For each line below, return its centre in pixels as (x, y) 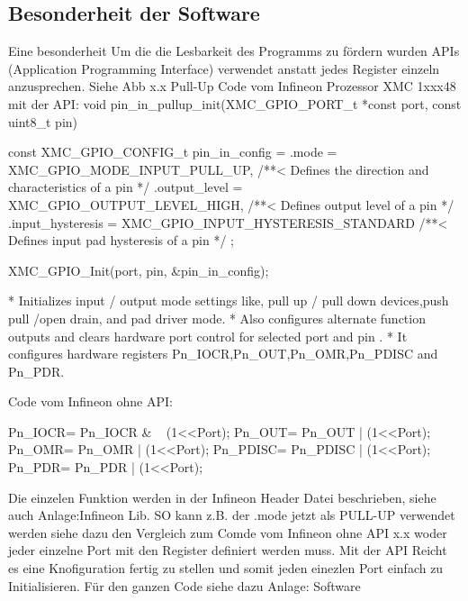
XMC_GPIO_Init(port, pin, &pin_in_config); (139, 270)
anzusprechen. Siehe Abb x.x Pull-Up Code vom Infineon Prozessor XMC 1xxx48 (232, 86)
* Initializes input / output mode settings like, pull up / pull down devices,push (229, 300)
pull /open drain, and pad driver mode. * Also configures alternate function (217, 318)
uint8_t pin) (43, 121)
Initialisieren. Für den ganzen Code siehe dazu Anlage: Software (184, 585)
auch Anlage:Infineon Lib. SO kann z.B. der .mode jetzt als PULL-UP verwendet (232, 515)
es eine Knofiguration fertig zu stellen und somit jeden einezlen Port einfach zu (226, 568)
